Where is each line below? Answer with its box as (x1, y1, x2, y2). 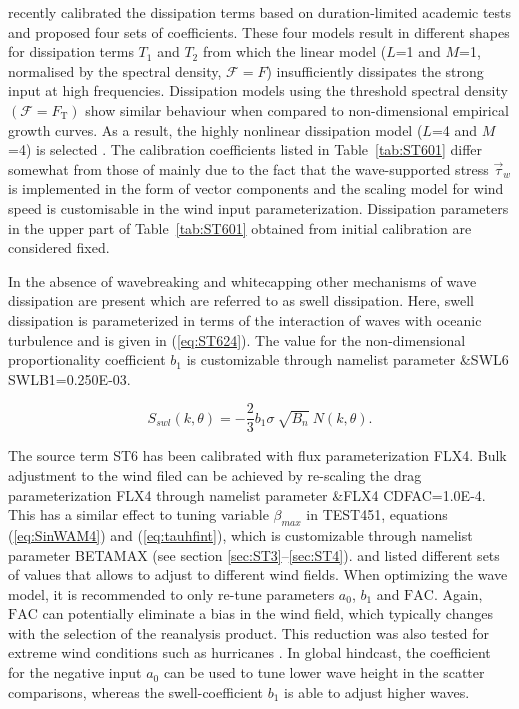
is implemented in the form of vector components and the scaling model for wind (8, 178, 504, 199)
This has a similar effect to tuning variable (8, 504, 269, 525)
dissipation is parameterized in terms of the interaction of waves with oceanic (8, 309, 482, 330)
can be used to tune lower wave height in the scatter (163, 662, 485, 683)
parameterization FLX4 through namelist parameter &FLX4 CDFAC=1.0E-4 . (8, 484, 486, 505)
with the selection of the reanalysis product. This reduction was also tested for (8, 622, 489, 643)
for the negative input (8, 662, 142, 683)
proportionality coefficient (8, 349, 166, 370)
